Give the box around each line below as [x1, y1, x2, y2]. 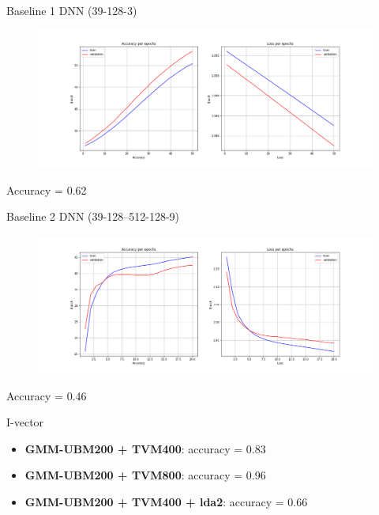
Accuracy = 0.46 [6, 387, 87, 403]
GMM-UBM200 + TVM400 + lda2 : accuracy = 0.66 [24, 493, 308, 509]
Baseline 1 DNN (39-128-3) [6, 2, 137, 18]
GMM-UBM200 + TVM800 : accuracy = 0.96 [24, 467, 266, 483]
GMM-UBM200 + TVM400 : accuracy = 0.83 [24, 440, 266, 456]
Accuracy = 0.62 [6, 181, 87, 198]
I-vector [6, 414, 44, 430]
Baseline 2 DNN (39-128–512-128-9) [6, 208, 179, 225]
